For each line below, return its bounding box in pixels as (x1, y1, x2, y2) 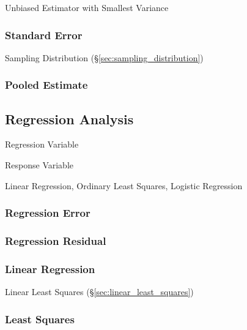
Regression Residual (5, 233, 106, 248)
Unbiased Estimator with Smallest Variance (5, 1, 169, 13)
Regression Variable (5, 138, 79, 151)
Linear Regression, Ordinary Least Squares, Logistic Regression (5, 179, 243, 192)
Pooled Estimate (5, 77, 88, 92)
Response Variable (5, 159, 73, 171)
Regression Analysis (5, 109, 134, 128)
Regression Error (5, 205, 90, 220)
